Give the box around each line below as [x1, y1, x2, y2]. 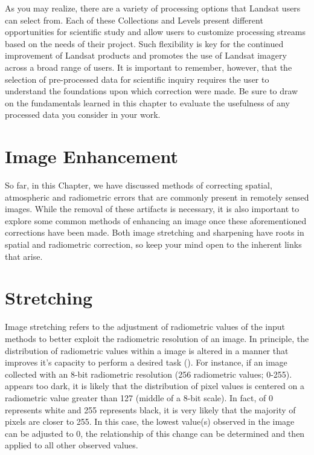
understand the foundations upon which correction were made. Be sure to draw [5, 85, 298, 97]
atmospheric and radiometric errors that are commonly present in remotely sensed [5, 190, 309, 203]
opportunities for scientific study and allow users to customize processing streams [5, 25, 306, 38]
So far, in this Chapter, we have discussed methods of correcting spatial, [5, 179, 272, 192]
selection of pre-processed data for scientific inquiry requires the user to [5, 73, 269, 85]
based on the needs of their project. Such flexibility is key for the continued [5, 37, 284, 50]
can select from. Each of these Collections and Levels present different [5, 13, 263, 26]
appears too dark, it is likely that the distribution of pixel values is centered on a [5, 379, 305, 392]
